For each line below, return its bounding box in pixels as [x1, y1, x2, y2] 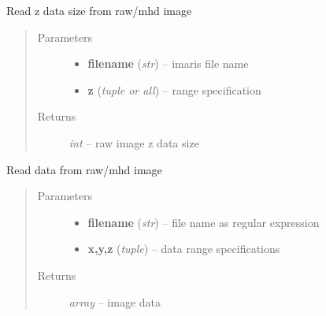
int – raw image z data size [69, 134, 199, 151]
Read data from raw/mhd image [6, 161, 162, 177]
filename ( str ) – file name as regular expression [87, 214, 320, 230]
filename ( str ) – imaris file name [87, 55, 249, 72]
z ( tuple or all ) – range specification [87, 81, 261, 98]
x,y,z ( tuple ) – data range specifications [87, 240, 280, 257]
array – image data [69, 293, 161, 310]
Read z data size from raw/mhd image [6, 2, 192, 18]
